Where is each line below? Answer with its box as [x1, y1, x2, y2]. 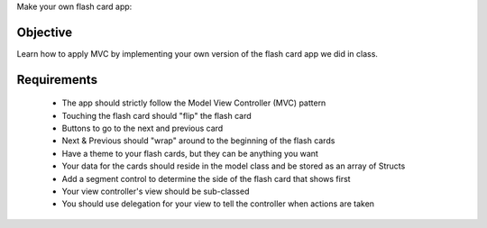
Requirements [16, 72, 98, 87]
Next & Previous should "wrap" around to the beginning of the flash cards [61, 135, 335, 146]
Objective [16, 24, 73, 40]
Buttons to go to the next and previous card [61, 123, 224, 134]
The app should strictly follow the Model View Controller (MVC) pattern [61, 97, 326, 108]
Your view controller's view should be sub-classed [61, 186, 250, 197]
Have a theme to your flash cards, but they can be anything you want [61, 148, 319, 159]
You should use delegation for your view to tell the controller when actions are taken [61, 198, 374, 209]
